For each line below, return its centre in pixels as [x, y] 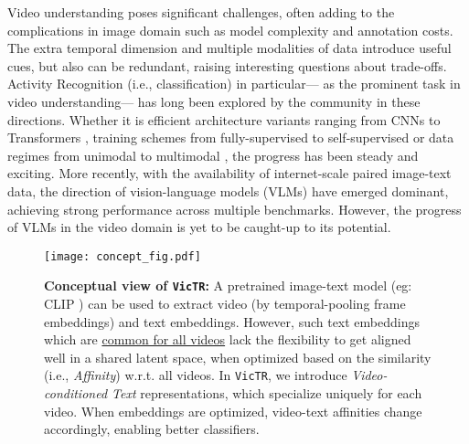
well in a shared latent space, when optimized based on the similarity [238, 357]
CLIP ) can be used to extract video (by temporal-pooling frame [225, 304]
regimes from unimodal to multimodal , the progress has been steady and [213, 155]
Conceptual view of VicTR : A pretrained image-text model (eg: [228, 285]
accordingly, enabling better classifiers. [152, 429]
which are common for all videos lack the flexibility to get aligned [228, 339]
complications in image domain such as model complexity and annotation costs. [230, 30]
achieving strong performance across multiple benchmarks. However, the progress [234, 209]
